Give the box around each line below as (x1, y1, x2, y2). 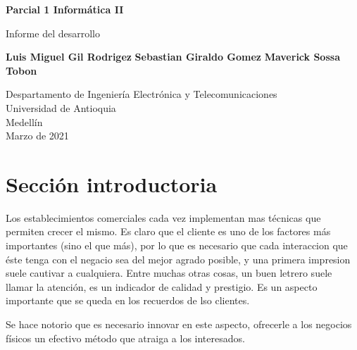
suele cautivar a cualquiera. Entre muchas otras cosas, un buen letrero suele (6, 265, 332, 280)
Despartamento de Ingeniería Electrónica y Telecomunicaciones (6, 87, 277, 101)
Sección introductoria (6, 169, 218, 198)
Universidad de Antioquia (6, 100, 116, 115)
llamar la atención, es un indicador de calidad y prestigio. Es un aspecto (6, 279, 318, 294)
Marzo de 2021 (6, 128, 69, 143)
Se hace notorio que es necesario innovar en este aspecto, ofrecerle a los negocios (6, 317, 352, 332)
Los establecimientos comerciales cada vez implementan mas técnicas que (6, 210, 321, 225)
